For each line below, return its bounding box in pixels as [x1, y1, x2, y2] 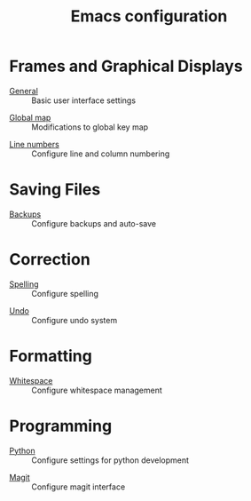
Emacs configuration [70, 6, 228, 27]
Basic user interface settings [31, 95, 136, 106]
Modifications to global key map [31, 122, 149, 132]
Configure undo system [31, 314, 118, 325]
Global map [9, 112, 51, 123]
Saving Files [9, 179, 101, 200]
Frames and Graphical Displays [9, 56, 243, 76]
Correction [9, 250, 90, 270]
